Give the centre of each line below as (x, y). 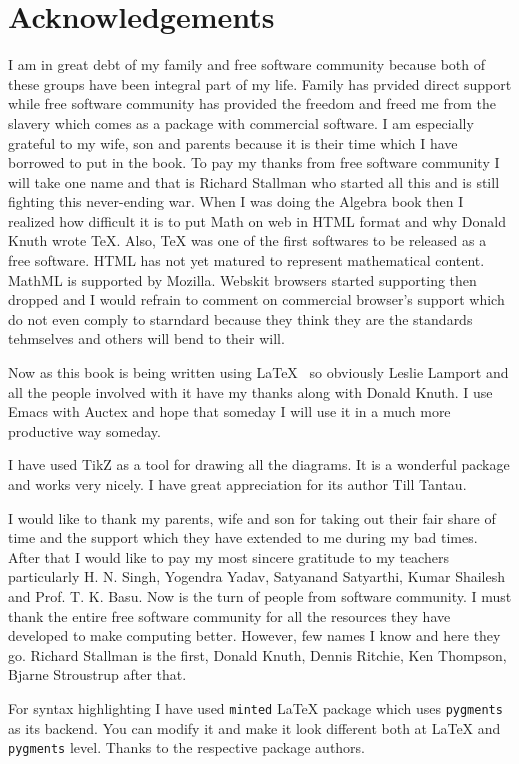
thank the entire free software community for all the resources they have (229, 615)
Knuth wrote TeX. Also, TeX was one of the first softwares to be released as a (247, 240)
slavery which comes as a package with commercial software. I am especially (241, 122)
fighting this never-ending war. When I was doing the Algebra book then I (236, 201)
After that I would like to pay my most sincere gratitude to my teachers (228, 556)
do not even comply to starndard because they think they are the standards (240, 318)
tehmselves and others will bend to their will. (146, 338)
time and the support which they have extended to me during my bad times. (243, 537)
